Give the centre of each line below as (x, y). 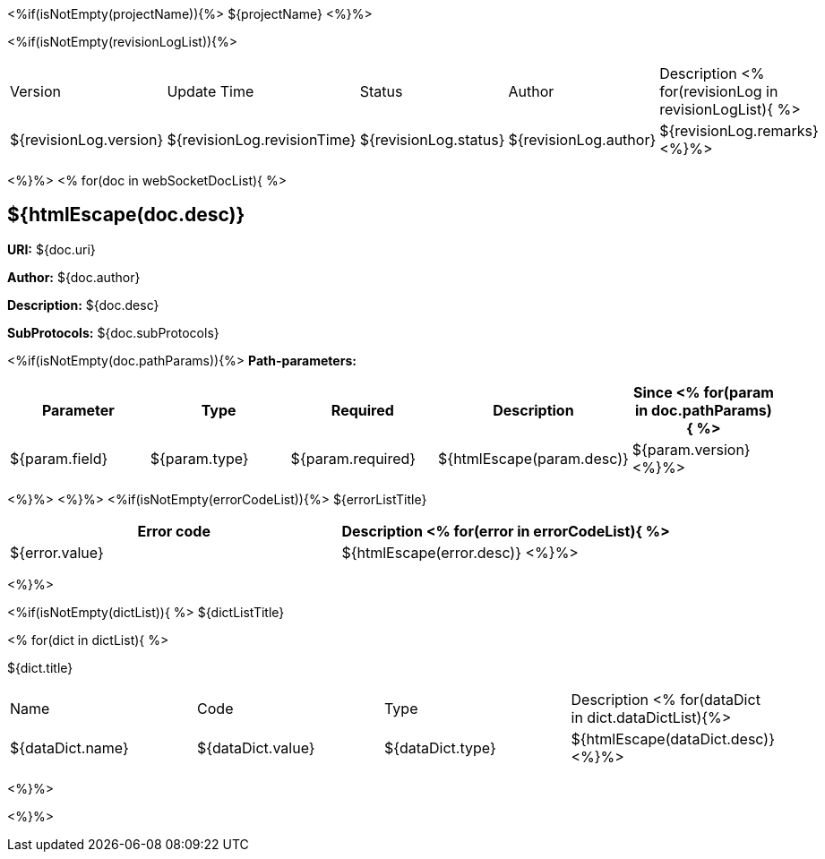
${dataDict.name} (69, 747)
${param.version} (691, 449)
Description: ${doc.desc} (83, 305)
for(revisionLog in (719, 91)
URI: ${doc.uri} (52, 249)
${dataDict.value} (256, 747)
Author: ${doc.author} (74, 277)
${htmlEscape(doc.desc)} (126, 215)
